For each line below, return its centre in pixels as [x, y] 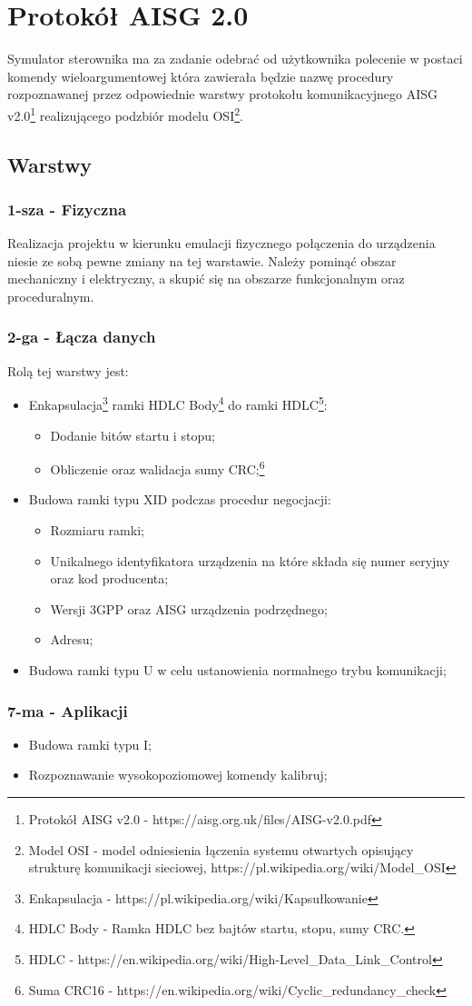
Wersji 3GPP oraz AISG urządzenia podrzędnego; [189, 608]
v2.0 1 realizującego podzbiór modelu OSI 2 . [125, 114]
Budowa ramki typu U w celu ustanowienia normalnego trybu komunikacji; [237, 670]
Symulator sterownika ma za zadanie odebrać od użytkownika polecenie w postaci [235, 59]
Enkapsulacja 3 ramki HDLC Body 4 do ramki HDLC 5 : [178, 403]
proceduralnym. [51, 296]
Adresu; [72, 639]
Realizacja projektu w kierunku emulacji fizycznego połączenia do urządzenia [221, 243]
